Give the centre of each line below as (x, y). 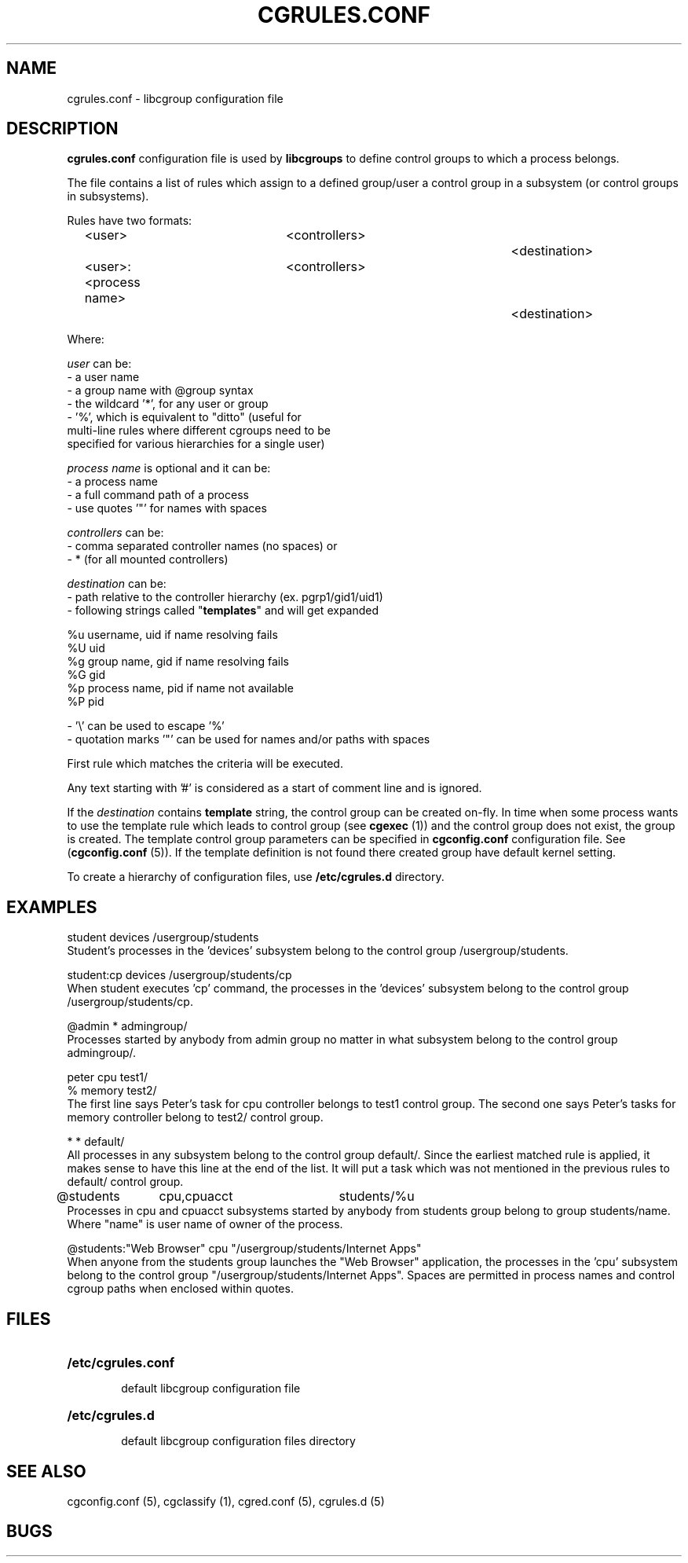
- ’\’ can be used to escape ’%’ (146, 726)
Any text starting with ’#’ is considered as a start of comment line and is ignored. (274, 788)
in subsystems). (108, 196)
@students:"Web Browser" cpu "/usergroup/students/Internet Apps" (244, 1249)
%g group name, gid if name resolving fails (178, 662)
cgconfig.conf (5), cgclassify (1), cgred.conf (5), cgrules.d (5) (226, 1501)
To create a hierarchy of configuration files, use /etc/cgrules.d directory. (256, 877)
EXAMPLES (52, 907)
